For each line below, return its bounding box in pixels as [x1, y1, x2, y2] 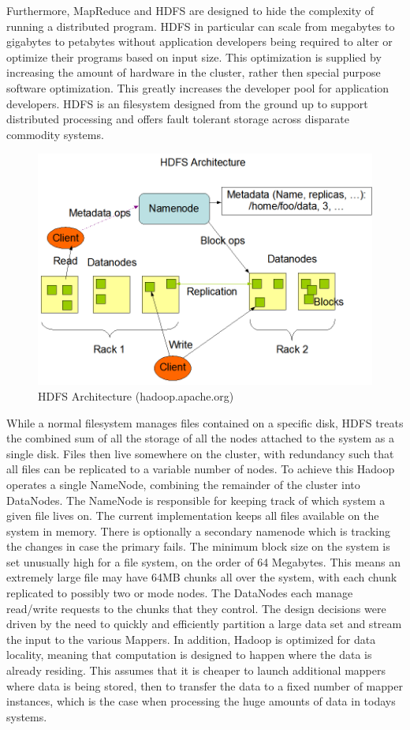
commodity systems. [6, 126, 104, 142]
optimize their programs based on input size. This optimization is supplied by [6, 48, 382, 65]
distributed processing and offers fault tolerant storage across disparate [6, 111, 349, 127]
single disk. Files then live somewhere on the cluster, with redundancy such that [6, 445, 394, 461]
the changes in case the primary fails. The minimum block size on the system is [6, 538, 390, 555]
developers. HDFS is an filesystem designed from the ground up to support [6, 95, 368, 111]
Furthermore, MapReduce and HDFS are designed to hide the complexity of [6, 2, 375, 18]
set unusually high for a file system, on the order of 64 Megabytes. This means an [6, 553, 401, 570]
